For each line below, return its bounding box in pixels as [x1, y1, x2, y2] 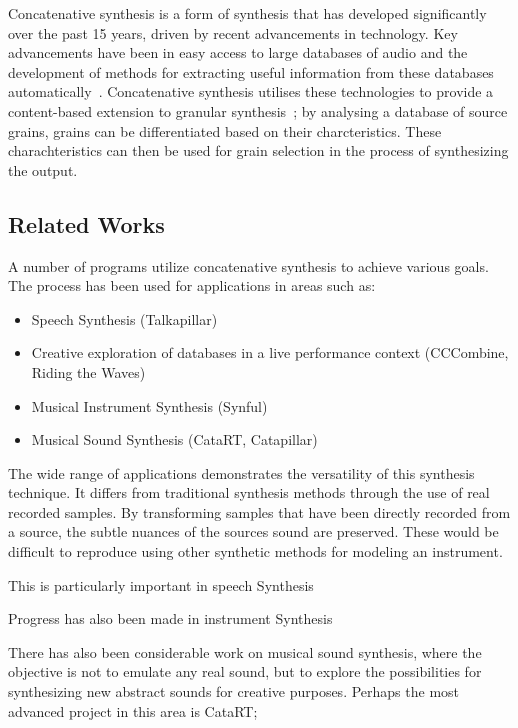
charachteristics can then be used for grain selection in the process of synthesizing [8, 140, 509, 161]
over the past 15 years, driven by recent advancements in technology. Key [8, 22, 458, 43]
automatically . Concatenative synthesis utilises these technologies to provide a [8, 81, 494, 102]
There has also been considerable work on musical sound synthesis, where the [8, 641, 482, 662]
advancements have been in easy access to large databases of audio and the [8, 42, 468, 63]
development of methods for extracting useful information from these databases [8, 61, 494, 82]
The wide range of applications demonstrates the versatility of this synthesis [8, 462, 475, 483]
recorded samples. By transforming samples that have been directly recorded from [8, 501, 511, 522]
